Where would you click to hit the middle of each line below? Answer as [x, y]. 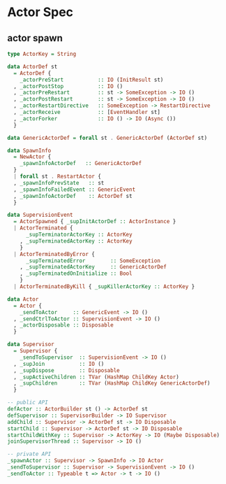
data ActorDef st [32, 66]
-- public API [28, 403]
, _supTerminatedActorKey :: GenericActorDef [93, 267]
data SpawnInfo [29, 150]
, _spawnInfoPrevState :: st [59, 183]
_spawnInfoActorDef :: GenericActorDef [81, 164]
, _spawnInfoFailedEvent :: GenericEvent [75, 190]
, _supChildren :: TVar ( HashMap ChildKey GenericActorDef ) [112, 383]
